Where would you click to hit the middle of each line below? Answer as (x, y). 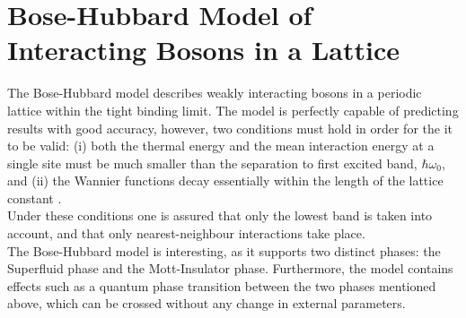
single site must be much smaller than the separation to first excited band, (212, 163)
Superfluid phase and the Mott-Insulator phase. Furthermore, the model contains (230, 268)
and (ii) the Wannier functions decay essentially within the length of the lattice (225, 180)
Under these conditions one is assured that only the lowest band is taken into (220, 215)
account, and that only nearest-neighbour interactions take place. (186, 233)
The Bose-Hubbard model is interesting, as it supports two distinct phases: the (224, 250)
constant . (35, 198)
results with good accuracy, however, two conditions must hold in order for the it (230, 128)
